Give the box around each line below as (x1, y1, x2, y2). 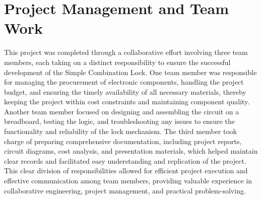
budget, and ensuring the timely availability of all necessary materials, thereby (4, 86, 246, 97)
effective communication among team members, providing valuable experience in (4, 175, 252, 186)
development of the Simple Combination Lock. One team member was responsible (4, 67, 257, 77)
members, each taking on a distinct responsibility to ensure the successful (4, 56, 231, 67)
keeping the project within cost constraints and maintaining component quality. (4, 96, 250, 107)
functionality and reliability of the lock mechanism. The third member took (4, 126, 237, 137)
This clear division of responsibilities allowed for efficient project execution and (4, 165, 248, 176)
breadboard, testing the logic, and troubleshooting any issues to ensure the (4, 116, 235, 126)
